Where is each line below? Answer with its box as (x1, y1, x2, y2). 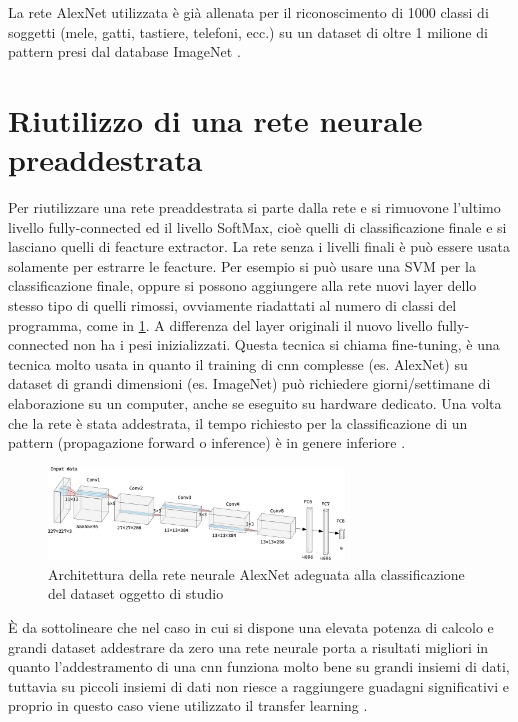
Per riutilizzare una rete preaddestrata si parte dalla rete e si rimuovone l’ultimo (8, 197, 501, 218)
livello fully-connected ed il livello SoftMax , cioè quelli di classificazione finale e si (8, 216, 507, 237)
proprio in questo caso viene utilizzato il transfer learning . (8, 695, 368, 716)
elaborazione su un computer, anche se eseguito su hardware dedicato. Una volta (8, 393, 502, 414)
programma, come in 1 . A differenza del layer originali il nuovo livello (8, 314, 433, 335)
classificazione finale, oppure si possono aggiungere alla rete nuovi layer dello (8, 275, 477, 296)
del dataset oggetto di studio (48, 583, 224, 604)
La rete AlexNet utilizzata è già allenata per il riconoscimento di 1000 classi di (8, 2, 489, 22)
